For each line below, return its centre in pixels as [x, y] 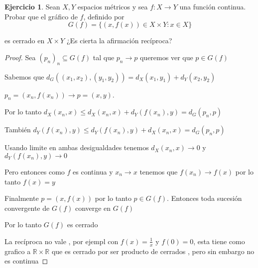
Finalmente [22, 198]
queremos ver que [166, 57]
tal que [104, 57]
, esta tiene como [219, 241]
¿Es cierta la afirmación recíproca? [119, 41]
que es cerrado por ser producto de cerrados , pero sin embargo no [153, 251]
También [18, 130]
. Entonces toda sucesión [204, 198]
